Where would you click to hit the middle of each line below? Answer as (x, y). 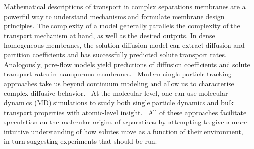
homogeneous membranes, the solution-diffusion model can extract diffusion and (124, 45)
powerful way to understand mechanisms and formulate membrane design (114, 16)
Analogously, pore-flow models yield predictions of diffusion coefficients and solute (127, 64)
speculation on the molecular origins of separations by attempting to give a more (126, 122)
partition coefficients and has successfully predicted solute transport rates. (115, 54)
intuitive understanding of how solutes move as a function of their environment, (124, 131)
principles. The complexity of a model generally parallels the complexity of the (122, 26)
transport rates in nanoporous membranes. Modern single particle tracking (118, 74)
